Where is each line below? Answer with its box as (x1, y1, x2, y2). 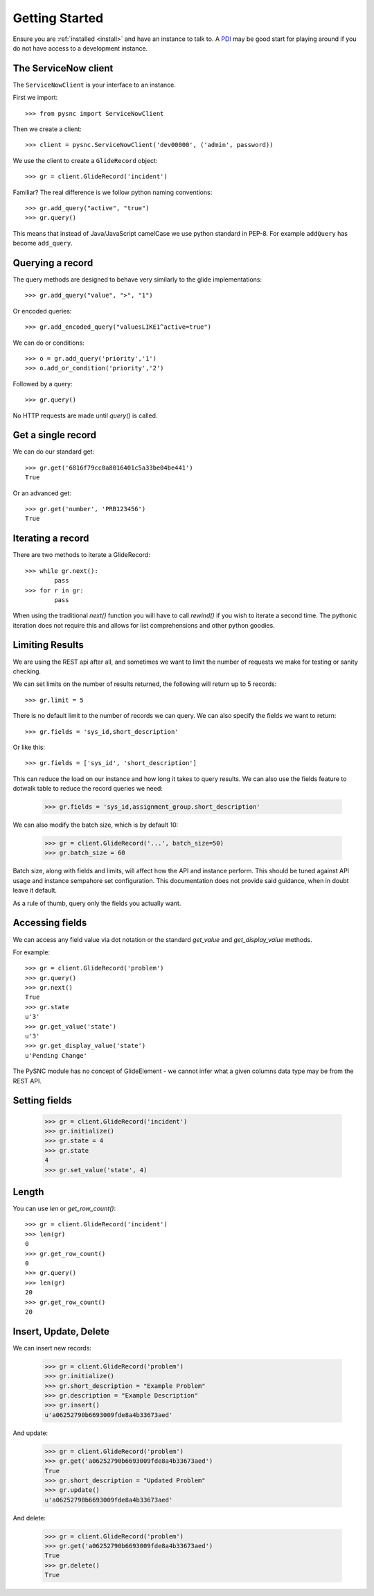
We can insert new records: (12, 1344, 91, 1352)
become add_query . (12, 239, 73, 248)
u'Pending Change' (25, 1052, 88, 1059)
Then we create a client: (12, 125, 82, 133)
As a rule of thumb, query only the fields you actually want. (12, 899, 181, 907)
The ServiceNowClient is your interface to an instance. (12, 80, 176, 89)
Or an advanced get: (12, 489, 72, 497)
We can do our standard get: (12, 447, 95, 456)
